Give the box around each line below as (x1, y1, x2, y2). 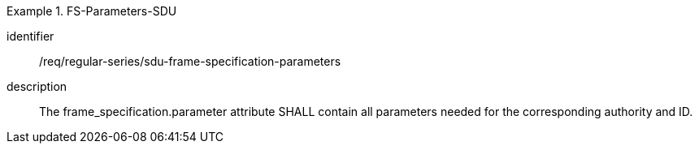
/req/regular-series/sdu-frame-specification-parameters (39, 54, 341, 68)
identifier (7, 29, 54, 43)
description (7, 79, 67, 93)
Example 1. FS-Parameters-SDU (7, 4, 177, 18)
